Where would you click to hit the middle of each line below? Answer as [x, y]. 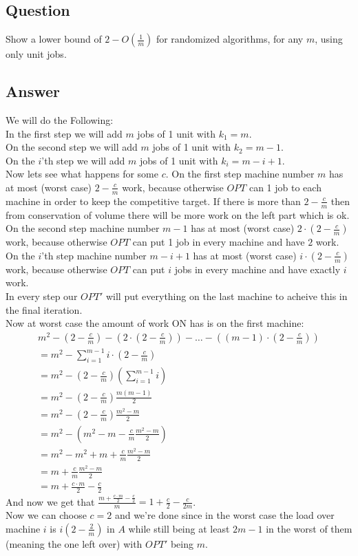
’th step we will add [83, 160]
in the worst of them [309, 528]
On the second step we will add [72, 147]
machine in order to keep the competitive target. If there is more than [153, 201]
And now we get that [50, 501]
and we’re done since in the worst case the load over [224, 515]
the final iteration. [44, 309]
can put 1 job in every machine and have [219, 242]
